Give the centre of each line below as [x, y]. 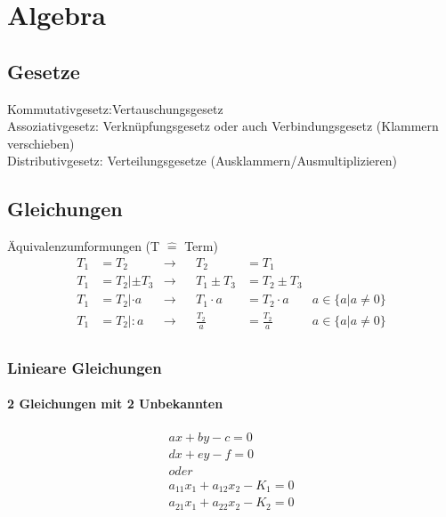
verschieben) [41, 143]
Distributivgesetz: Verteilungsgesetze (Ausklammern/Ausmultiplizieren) [202, 161]
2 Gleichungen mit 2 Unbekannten [115, 404]
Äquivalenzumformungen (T [84, 246]
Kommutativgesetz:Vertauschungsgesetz [115, 108]
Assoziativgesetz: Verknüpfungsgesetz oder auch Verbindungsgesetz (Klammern [223, 126]
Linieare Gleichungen [85, 367]
